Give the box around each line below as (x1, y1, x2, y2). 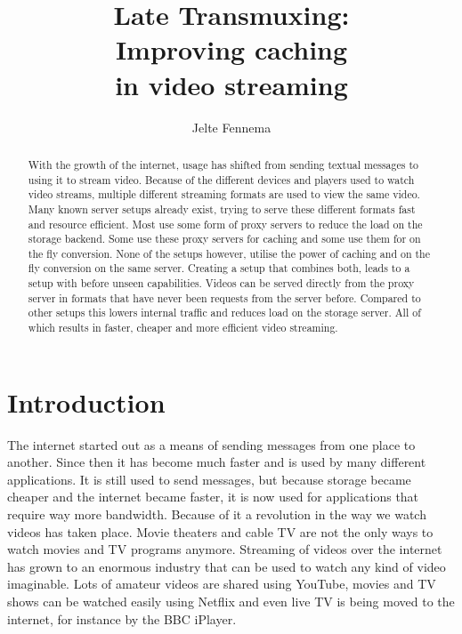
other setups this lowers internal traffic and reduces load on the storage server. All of (28, 305, 421, 320)
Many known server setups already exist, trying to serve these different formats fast (28, 201, 416, 216)
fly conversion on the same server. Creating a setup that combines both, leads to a (28, 261, 410, 276)
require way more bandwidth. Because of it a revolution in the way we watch (7, 505, 426, 524)
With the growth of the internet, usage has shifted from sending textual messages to (28, 156, 418, 172)
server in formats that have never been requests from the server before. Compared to (28, 290, 421, 305)
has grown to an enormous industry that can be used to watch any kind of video (7, 557, 446, 575)
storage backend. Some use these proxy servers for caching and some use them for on (28, 231, 421, 246)
